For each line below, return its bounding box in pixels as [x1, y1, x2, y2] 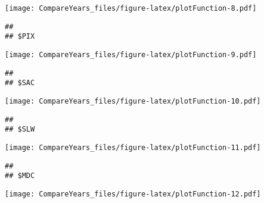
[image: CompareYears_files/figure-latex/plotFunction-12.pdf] [5, 189, 261, 198]
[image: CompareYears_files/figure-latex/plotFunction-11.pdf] [5, 143, 261, 152]
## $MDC [5, 171, 35, 180]
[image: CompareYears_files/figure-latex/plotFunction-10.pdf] [5, 96, 261, 105]
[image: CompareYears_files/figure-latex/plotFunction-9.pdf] [5, 50, 257, 59]
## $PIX [5, 32, 35, 41]
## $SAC [5, 79, 35, 88]
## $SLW [5, 125, 35, 134]
